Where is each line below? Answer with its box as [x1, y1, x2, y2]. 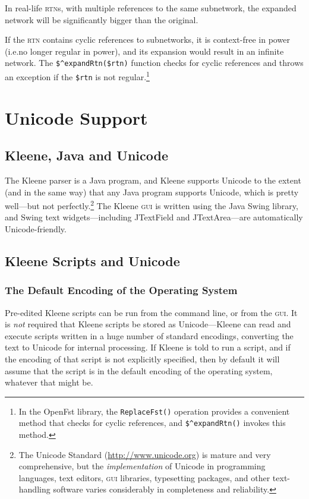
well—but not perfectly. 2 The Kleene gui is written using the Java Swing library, [5, 198, 298, 211]
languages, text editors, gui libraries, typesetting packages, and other [18, 471, 270, 484]
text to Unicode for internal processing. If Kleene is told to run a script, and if [5, 341, 291, 353]
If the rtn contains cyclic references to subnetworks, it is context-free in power [5, 33, 290, 46]
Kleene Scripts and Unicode [5, 251, 180, 270]
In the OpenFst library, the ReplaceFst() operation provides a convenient [18, 405, 290, 417]
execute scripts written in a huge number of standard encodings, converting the [5, 329, 294, 342]
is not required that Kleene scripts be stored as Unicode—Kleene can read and [5, 318, 291, 330]
